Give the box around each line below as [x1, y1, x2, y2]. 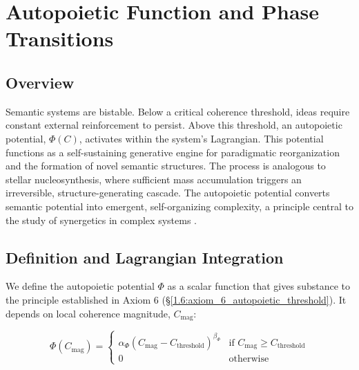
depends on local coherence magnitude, [6, 306, 171, 320]
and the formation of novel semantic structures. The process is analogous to [6, 158, 326, 173]
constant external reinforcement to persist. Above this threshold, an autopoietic [6, 118, 342, 132]
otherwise [229, 353, 269, 364]
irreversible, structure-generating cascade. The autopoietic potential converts [6, 185, 330, 200]
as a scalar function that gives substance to [167, 279, 350, 293]
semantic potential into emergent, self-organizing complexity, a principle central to [6, 198, 353, 213]
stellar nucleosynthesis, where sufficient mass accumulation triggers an [6, 172, 302, 186]
